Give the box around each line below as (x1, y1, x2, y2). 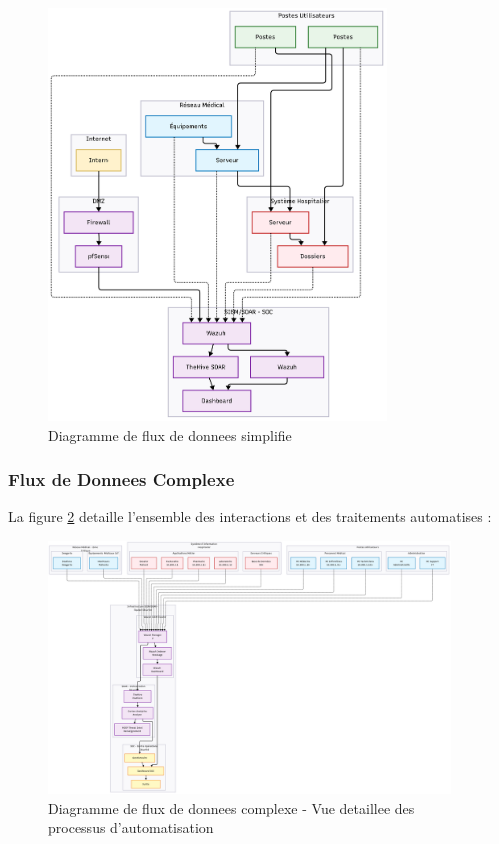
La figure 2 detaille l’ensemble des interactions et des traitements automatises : (8, 506, 492, 527)
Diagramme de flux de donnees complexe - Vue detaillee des (48, 797, 415, 818)
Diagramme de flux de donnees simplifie (48, 424, 292, 445)
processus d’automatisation (48, 817, 214, 838)
